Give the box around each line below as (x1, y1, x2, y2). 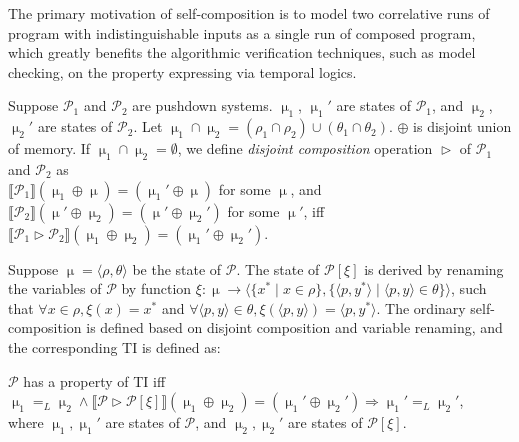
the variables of (8, 278, 102, 299)
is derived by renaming (364, 258, 504, 279)
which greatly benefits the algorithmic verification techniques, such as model (8, 42, 476, 63)
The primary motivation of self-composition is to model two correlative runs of (8, 3, 490, 23)
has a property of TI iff (23, 370, 166, 391)
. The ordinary (376, 297, 466, 318)
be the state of (132, 258, 222, 279)
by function (121, 278, 192, 299)
